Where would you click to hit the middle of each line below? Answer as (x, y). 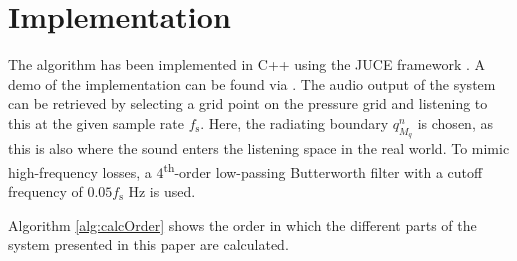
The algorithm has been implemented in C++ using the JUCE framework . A (247, 64)
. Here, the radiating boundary (294, 122)
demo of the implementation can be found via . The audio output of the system (252, 83)
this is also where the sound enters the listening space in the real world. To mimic (259, 148)
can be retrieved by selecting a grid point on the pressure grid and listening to (248, 103)
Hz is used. (162, 190)
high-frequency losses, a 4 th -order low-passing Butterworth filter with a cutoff (245, 170)
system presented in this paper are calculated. (148, 244)
